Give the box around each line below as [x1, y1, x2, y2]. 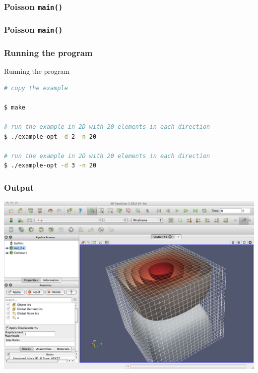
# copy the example [4, 84, 68, 92]
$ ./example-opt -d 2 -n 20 [4, 133, 97, 140]
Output [4, 181, 34, 193]
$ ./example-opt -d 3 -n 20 [4, 162, 97, 169]
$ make [4, 104, 25, 111]
